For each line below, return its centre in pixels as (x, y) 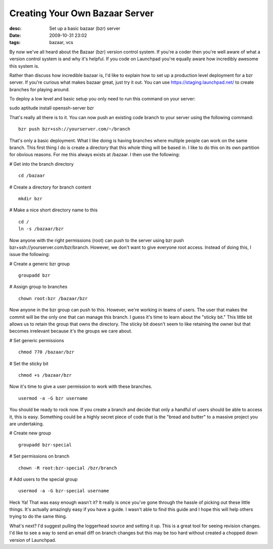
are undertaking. (27, 424)
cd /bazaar (32, 176)
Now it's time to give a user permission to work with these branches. (81, 387)
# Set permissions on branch (39, 456)
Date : (15, 35)
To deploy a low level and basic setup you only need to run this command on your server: (102, 99)
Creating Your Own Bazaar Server (82, 13)
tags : (15, 43)
